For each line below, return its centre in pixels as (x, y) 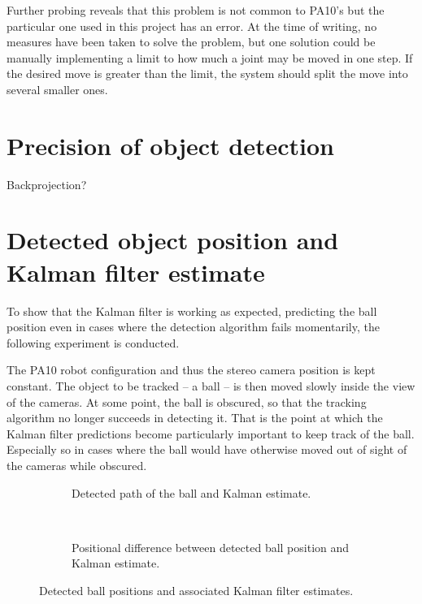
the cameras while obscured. (77, 465)
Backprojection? (47, 184)
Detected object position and (173, 240)
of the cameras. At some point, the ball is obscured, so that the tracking (187, 401)
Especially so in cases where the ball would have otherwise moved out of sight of (207, 449)
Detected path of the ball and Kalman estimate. (191, 492)
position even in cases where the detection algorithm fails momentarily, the (193, 327)
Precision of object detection (170, 145)
